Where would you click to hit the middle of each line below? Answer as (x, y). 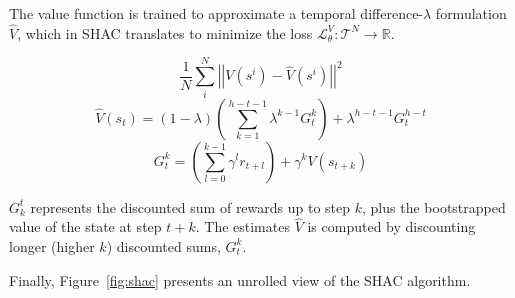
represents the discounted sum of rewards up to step (190, 206)
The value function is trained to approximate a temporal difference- (216, 13)
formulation (471, 13)
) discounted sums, (163, 245)
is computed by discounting (391, 226)
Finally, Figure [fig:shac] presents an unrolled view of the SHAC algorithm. (240, 279)
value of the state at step (85, 226)
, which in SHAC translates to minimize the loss (165, 32)
